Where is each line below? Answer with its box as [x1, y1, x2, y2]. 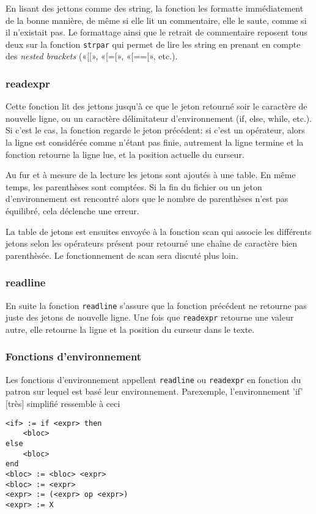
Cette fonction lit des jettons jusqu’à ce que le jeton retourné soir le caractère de [6, 100, 307, 113]
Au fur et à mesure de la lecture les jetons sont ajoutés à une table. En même [6, 168, 296, 181]
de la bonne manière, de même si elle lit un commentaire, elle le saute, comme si [6, 13, 307, 26]
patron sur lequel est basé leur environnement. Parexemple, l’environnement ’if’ [6, 385, 303, 398]
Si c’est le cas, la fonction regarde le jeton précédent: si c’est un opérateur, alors [6, 124, 305, 136]
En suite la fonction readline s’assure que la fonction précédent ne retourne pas [6, 299, 307, 311]
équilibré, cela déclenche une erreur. [6, 204, 139, 217]
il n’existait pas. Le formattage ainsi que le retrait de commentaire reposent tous [6, 26, 307, 39]
